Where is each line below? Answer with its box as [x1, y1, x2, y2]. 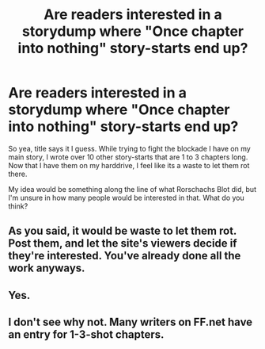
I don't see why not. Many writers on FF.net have [8, 316, 253, 329]
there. [8, 169, 28, 178]
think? [8, 201, 28, 211]
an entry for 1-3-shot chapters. [8, 328, 165, 342]
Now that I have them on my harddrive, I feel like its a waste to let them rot [8, 160, 250, 170]
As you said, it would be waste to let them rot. [8, 224, 237, 238]
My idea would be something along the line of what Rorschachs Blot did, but [8, 184, 257, 194]
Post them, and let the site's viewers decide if [8, 236, 237, 251]
